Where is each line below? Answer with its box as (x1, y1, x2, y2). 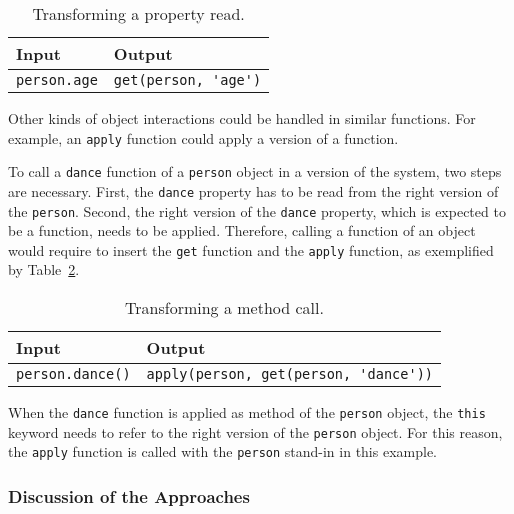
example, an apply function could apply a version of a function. (8, 127, 399, 148)
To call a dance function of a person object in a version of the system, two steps (8, 161, 502, 182)
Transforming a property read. (32, 2, 245, 25)
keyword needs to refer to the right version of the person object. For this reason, (8, 421, 503, 442)
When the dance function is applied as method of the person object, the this (8, 402, 486, 423)
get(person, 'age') (113, 72, 262, 88)
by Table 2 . (8, 259, 80, 280)
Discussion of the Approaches (8, 483, 250, 508)
